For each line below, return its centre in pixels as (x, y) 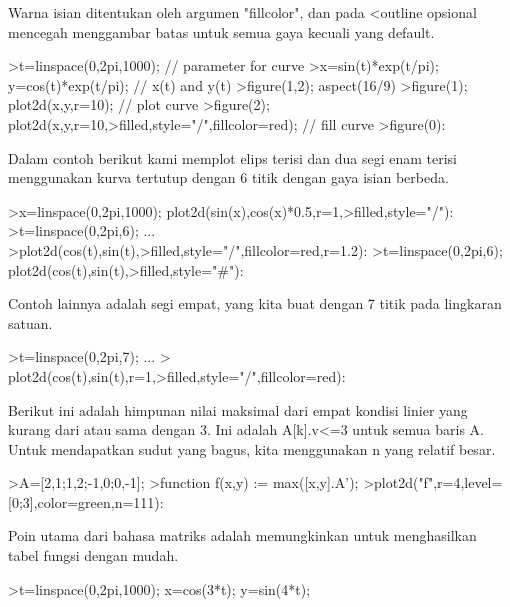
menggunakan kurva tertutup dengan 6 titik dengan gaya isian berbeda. (228, 177)
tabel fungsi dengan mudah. (93, 555)
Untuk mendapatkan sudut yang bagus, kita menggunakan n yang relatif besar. (252, 448)
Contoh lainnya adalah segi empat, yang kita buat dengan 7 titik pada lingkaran (255, 303)
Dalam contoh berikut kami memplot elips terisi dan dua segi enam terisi (232, 157)
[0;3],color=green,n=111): (86, 501)
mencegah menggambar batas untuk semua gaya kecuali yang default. (221, 31)
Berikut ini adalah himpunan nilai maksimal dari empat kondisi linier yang (238, 409)
